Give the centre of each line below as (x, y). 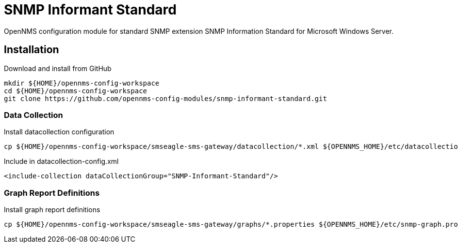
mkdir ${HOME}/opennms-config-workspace (82, 83)
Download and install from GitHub (58, 68)
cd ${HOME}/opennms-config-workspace (76, 91)
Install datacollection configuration (59, 132)
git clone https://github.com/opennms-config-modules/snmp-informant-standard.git (165, 98)
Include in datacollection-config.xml (61, 161)
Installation (32, 50)
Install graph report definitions (52, 210)
